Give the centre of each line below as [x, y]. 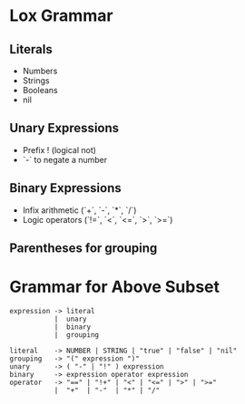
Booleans [40, 90]
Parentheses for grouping [83, 249]
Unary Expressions [64, 128]
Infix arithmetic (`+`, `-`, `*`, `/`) [79, 210]
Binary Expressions [65, 188]
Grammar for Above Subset [115, 287]
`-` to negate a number [65, 159]
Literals [31, 49]
